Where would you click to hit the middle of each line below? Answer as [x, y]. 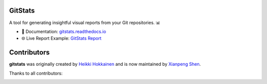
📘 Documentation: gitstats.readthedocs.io [64, 31]
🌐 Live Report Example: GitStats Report [62, 38]
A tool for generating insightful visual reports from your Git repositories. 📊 [85, 23]
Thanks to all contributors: [36, 73]
